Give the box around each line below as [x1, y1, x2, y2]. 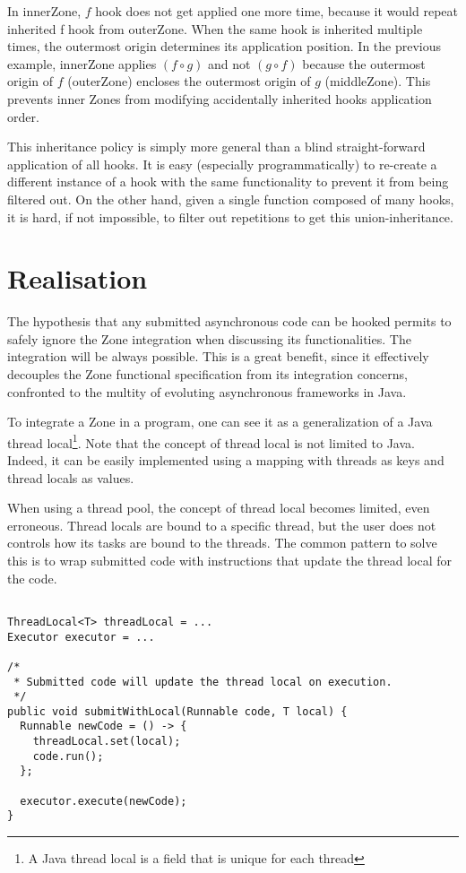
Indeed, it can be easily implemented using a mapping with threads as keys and [7, 451, 444, 470]
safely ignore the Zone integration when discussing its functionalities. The [7, 329, 411, 348]
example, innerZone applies [7, 54, 157, 73]
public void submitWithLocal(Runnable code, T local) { [7, 704, 348, 718]
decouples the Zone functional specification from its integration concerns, [7, 365, 408, 384]
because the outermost [302, 54, 426, 73]
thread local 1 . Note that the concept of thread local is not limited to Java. [7, 430, 415, 452]
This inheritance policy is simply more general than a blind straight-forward [7, 137, 426, 156]
